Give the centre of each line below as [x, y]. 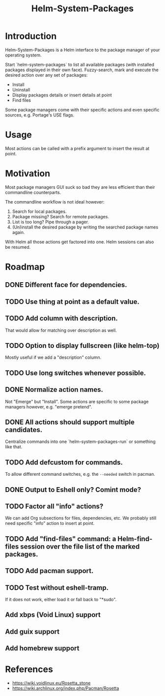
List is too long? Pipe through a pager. [51, 222]
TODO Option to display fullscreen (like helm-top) [82, 345]
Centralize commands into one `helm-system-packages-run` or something [80, 442]
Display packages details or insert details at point [62, 95]
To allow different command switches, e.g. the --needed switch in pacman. [80, 474]
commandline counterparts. [33, 192]
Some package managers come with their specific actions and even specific [82, 110]
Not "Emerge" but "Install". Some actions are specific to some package [77, 402]
